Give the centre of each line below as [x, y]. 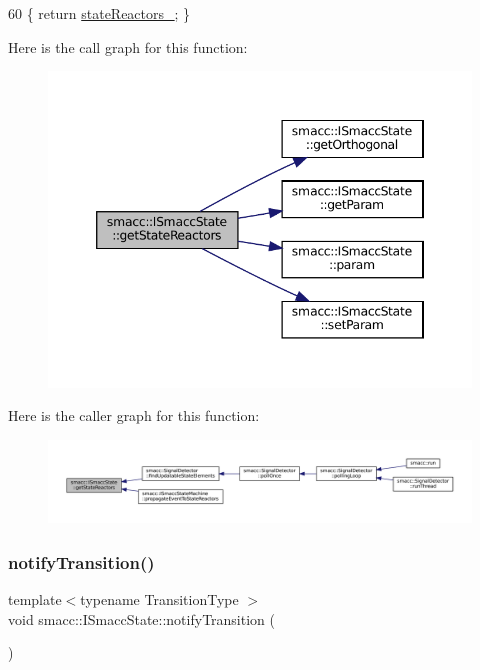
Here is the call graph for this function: [128, 46]
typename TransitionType [159, 599]
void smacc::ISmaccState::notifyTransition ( [141, 618]
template [35, 599]
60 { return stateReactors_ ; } [99, 13]
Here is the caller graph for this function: [134, 415]
